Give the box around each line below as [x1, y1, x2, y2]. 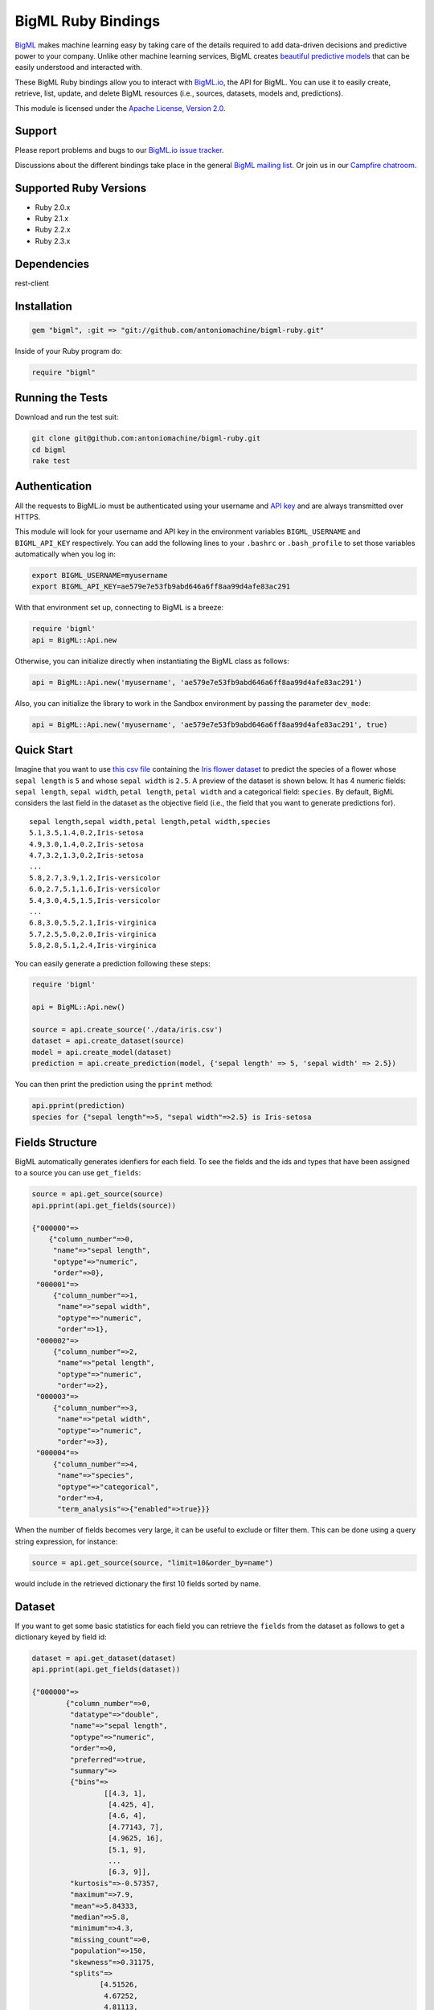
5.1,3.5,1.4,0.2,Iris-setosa [29, 828, 144, 838]
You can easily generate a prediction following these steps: [14, 958, 211, 968]
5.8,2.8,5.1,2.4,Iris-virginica [29, 941, 157, 950]
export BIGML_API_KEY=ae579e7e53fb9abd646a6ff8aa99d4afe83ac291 [31, 582, 291, 591]
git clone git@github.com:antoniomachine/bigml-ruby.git [31, 434, 261, 443]
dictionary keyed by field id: [14, 1632, 108, 1642]
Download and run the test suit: [14, 412, 119, 422]
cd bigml [31, 445, 67, 454]
